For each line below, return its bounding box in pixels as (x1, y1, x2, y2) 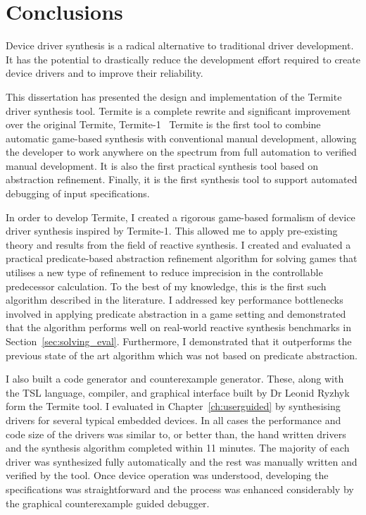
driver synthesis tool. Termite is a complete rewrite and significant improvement (6, 103, 351, 118)
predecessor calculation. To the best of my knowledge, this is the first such (6, 278, 327, 293)
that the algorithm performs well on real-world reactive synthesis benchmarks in (6, 320, 352, 335)
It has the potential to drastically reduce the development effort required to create (6, 51, 360, 66)
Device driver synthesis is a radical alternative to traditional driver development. (6, 38, 354, 53)
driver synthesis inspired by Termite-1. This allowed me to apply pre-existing (6, 223, 338, 238)
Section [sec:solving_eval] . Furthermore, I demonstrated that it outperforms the (6, 334, 352, 348)
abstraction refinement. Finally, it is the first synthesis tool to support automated (6, 172, 358, 187)
